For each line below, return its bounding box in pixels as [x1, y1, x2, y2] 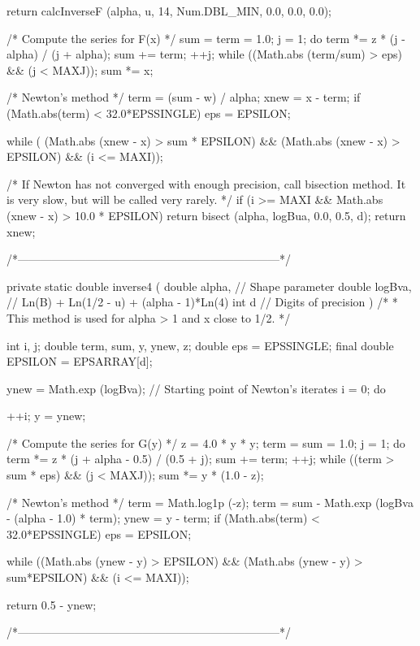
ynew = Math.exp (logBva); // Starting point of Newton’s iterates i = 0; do [6, 379, 386, 397]
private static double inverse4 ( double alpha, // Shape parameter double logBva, [6, 277, 412, 294]
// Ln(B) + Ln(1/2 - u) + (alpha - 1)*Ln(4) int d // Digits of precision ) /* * [6, 293, 398, 310]
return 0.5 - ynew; [6, 596, 97, 613]
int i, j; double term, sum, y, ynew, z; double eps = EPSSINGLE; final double [6, 336, 394, 353]
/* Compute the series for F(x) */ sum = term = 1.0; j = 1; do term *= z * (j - [6, 29, 405, 46]
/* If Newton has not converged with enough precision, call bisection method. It [6, 175, 406, 192]
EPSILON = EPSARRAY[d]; [6, 353, 153, 370]
